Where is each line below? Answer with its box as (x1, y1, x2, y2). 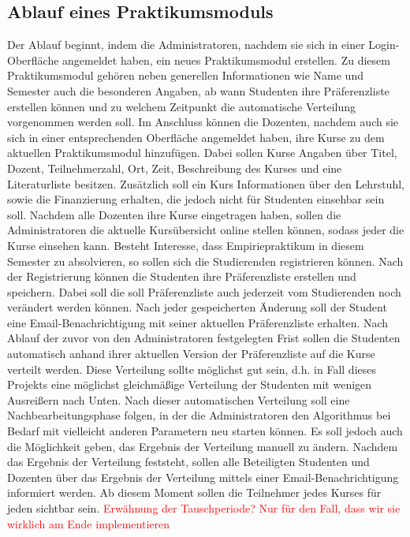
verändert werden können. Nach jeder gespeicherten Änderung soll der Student (7, 299, 387, 315)
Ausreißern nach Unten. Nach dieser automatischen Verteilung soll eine (7, 391, 350, 408)
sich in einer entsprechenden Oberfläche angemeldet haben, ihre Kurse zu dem (7, 129, 385, 145)
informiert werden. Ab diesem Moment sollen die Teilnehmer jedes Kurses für (7, 484, 382, 501)
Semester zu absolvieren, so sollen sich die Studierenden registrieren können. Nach (7, 252, 404, 269)
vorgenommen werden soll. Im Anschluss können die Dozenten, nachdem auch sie (7, 114, 399, 130)
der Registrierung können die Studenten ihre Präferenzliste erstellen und (7, 268, 356, 285)
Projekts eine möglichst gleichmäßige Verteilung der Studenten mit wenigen (7, 376, 372, 393)
